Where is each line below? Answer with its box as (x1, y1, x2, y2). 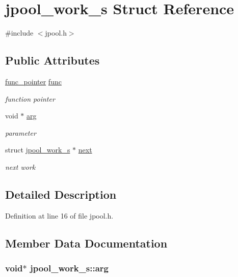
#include (5, 27, 34, 38)
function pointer (5, 93, 55, 104)
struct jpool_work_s (5, 144, 70, 155)
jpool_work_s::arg (30, 261, 109, 274)
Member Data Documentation (5, 235, 168, 251)
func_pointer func (5, 76, 62, 86)
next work (5, 161, 36, 172)
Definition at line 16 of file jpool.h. (5, 210, 114, 221)
